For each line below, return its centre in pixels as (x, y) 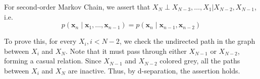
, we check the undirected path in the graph (187, 41)
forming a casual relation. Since (53, 61)
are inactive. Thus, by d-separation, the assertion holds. (154, 70)
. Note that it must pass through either (126, 51)
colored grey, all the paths (200, 61)
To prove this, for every (40, 41)
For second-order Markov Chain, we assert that (77, 7)
